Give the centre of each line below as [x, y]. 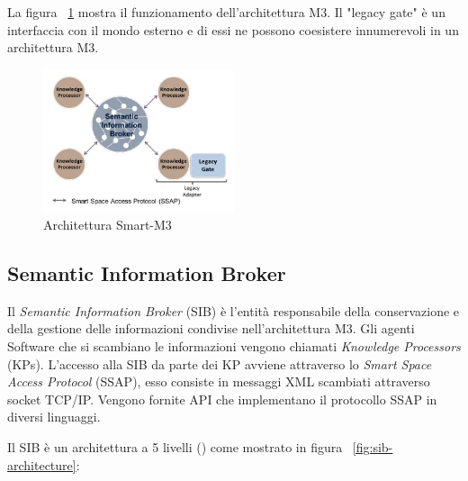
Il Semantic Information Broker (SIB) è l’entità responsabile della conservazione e [234, 310]
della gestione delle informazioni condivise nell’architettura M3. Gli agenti [211, 328]
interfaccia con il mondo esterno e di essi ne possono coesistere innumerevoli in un [233, 29]
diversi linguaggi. [54, 417]
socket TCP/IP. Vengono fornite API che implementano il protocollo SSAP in [222, 399]
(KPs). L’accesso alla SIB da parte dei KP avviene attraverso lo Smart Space [220, 363]
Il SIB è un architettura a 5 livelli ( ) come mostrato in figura [175, 447]
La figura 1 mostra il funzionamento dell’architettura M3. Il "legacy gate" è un [226, 12]
